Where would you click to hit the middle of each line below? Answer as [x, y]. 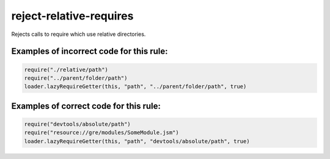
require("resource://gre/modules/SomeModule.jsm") [102, 133]
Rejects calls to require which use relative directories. [79, 34]
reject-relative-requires [72, 16]
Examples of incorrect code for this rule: [90, 51]
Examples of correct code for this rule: [86, 106]
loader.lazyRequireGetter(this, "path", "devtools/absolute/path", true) [137, 141]
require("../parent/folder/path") [76, 78]
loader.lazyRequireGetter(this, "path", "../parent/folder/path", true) [135, 87]
